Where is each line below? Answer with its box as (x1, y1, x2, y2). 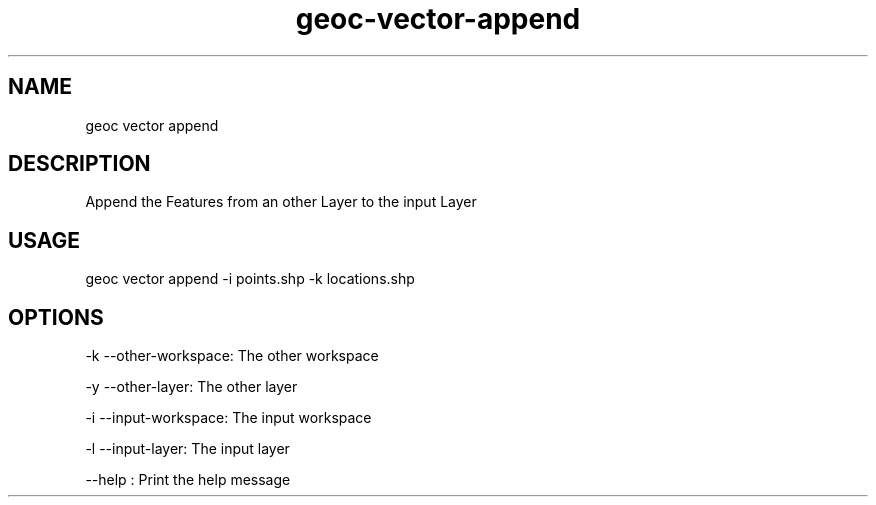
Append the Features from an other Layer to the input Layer (85, 193, 477, 211)
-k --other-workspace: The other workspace (85, 347, 379, 365)
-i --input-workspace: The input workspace (85, 409, 372, 427)
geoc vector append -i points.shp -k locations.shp (85, 270, 415, 288)
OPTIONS (8, 304, 104, 330)
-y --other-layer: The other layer (85, 378, 298, 396)
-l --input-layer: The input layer (85, 440, 290, 458)
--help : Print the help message (85, 471, 291, 489)
